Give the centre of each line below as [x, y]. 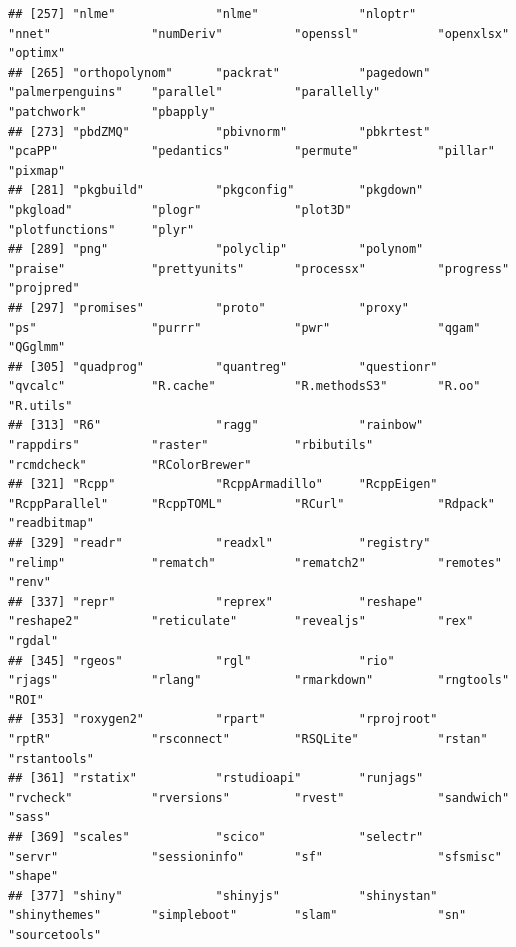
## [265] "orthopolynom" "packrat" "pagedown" [219, 72]
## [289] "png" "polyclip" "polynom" [216, 249]
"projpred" [44, 288]
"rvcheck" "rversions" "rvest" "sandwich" [259, 797]
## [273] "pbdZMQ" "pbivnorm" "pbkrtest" [219, 131]
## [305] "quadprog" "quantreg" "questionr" [223, 366]
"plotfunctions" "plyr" [101, 229]
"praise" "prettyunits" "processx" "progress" [259, 268]
